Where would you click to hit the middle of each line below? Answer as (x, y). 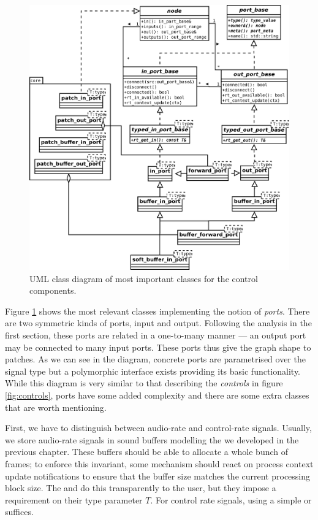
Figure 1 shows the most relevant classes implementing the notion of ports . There (157, 311)
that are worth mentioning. (56, 407)
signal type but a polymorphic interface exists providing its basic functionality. (153, 371)
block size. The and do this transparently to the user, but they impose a (141, 488)
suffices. (19, 512)
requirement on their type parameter (74, 499)
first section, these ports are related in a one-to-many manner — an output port (156, 335)
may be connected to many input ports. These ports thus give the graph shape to (158, 347)
